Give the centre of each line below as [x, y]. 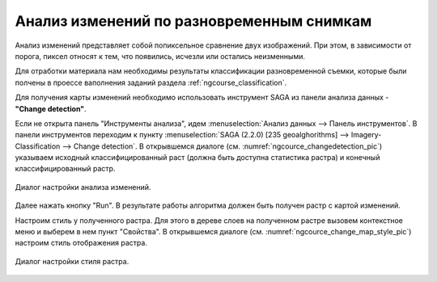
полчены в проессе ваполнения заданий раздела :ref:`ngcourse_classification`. [151, 82]
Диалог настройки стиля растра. [72, 261]
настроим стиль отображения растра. [81, 243]
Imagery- [366, 135]
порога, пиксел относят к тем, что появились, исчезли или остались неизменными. [160, 56]
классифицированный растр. [65, 169]
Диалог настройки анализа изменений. [83, 187]
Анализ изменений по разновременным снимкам [193, 21]
